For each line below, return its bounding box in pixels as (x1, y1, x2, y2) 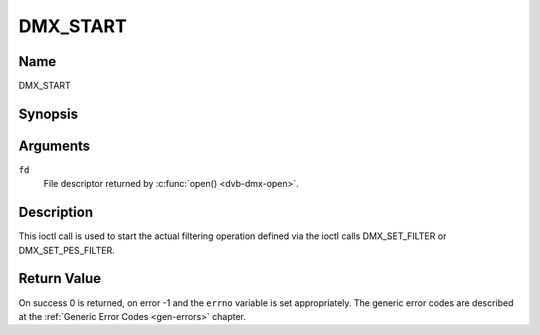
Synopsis (18, 105, 79, 122)
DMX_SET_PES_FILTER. (18, 244, 115, 256)
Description (18, 204, 94, 221)
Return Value (18, 270, 102, 287)
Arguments (18, 137, 91, 154)
